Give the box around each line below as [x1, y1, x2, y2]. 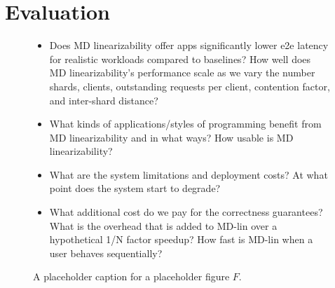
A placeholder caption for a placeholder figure [33, 269, 230, 284]
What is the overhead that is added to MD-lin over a [49, 218, 278, 233]
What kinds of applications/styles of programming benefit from [49, 116, 322, 131]
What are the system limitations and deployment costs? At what [49, 167, 328, 181]
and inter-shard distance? [49, 92, 158, 107]
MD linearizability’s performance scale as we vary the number [49, 65, 315, 80]
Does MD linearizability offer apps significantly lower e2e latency [49, 38, 329, 53]
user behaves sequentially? [49, 245, 163, 260]
